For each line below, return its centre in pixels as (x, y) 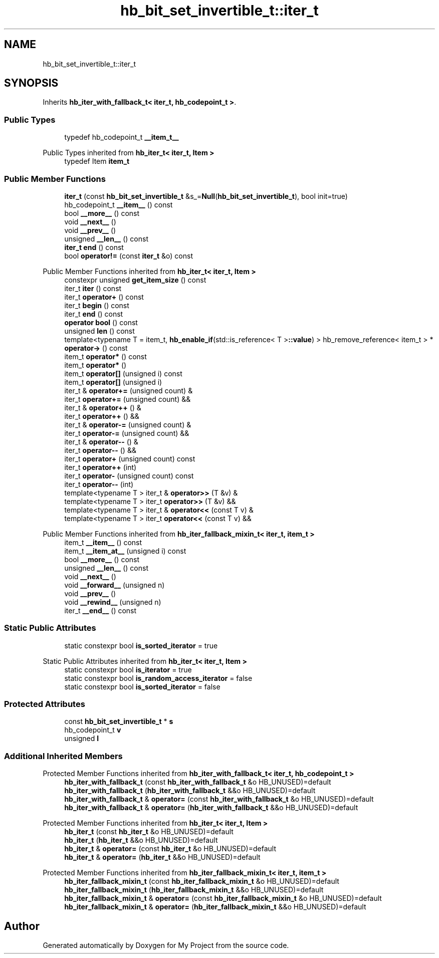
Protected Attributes (45, 704)
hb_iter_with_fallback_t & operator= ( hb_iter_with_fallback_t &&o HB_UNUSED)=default (211, 808)
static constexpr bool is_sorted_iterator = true (141, 645)
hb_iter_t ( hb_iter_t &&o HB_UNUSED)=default (141, 840)
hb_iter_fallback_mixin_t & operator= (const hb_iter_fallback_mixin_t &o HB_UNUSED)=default (223, 898)
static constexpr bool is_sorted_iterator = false (142, 686)
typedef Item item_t (97, 161)
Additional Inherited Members (63, 756)
